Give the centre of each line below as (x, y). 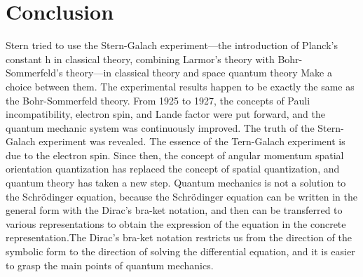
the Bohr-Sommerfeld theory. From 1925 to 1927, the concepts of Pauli (158, 100)
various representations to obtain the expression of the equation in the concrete (176, 223)
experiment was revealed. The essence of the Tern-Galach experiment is (192, 141)
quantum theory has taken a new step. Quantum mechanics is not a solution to (176, 183)
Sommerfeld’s (34, 73)
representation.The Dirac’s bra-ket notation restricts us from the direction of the (179, 237)
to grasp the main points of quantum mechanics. (110, 265)
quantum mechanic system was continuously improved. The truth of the (160, 127)
